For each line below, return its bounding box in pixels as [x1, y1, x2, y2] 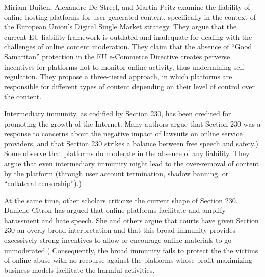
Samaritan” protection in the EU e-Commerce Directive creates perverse [4, 51, 230, 61]
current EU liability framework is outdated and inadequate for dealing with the [4, 31, 252, 42]
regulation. [4, 71, 38, 82]
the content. [4, 91, 42, 102]
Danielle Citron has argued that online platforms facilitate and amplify [4, 205, 226, 216]
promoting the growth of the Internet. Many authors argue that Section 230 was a [4, 118, 261, 129]
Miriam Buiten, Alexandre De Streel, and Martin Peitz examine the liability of [4, 2, 250, 12]
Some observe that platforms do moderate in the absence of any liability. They [4, 148, 250, 159]
